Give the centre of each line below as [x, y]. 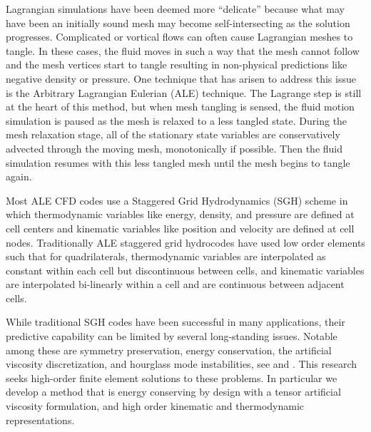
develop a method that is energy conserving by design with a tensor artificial [173, 392]
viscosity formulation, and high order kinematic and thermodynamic [155, 406]
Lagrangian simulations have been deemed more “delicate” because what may [175, 9]
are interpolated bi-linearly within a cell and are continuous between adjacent [175, 284]
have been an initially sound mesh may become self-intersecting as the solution [178, 22]
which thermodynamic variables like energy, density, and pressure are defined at [180, 214]
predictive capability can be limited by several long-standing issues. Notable [172, 336]
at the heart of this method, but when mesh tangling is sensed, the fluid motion [180, 107]
